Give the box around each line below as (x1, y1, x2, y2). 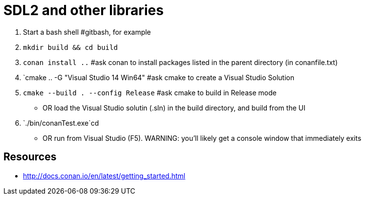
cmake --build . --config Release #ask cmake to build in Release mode (23, 88, 277, 97)
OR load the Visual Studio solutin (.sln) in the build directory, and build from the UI (43, 103, 305, 112)
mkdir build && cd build (23, 43, 118, 51)
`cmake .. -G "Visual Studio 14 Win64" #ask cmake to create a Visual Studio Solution (23, 73, 295, 82)
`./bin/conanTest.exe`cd (23, 118, 99, 127)
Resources (3, 151, 57, 163)
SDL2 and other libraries (3, 2, 164, 19)
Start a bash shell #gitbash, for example (23, 27, 151, 36)
